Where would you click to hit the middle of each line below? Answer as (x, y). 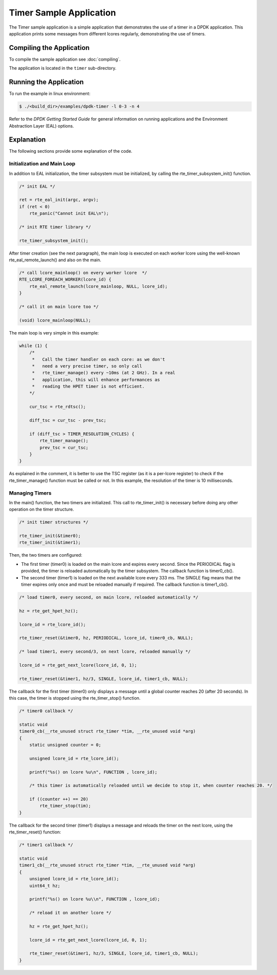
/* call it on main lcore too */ (59, 306)
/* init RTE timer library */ (55, 227)
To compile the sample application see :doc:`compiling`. (65, 59)
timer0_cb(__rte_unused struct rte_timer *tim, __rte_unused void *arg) (107, 731)
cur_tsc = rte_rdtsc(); (57, 407)
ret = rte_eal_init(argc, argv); (59, 200)
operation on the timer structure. (41, 510)
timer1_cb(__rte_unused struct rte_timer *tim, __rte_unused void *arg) (107, 865)
